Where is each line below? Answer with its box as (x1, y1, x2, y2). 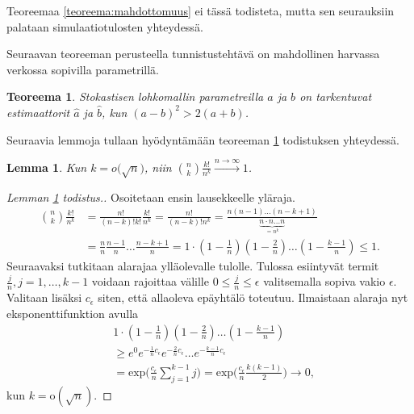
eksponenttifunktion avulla (6, 304, 139, 321)
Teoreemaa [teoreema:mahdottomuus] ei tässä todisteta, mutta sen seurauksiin (6, 2, 395, 19)
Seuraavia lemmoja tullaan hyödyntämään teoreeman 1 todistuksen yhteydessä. (6, 131, 399, 148)
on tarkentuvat (299, 88, 372, 105)
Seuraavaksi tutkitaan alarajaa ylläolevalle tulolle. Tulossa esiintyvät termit (6, 257, 379, 274)
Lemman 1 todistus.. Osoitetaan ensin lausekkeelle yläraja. (6, 188, 295, 205)
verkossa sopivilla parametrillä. (6, 61, 159, 77)
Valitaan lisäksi (6, 289, 82, 306)
